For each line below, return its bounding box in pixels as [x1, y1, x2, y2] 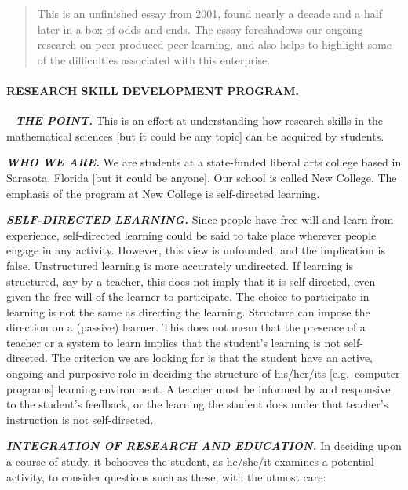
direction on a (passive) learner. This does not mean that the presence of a [6, 319, 366, 335]
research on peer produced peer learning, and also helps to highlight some [37, 36, 392, 53]
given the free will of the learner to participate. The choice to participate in [6, 288, 370, 305]
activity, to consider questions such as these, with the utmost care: [6, 468, 326, 485]
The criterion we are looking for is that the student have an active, [51, 349, 373, 366]
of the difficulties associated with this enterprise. [37, 51, 271, 68]
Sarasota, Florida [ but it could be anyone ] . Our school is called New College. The [6, 169, 397, 185]
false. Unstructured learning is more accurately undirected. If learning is [6, 257, 353, 273]
